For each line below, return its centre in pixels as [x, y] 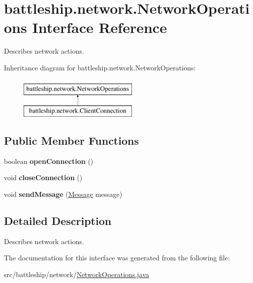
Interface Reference [99, 27]
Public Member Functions [71, 141]
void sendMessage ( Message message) [63, 194]
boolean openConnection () [49, 161]
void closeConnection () [43, 177]
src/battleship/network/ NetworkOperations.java [77, 274]
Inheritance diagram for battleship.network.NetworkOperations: [100, 67]
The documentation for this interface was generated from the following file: [117, 258]
